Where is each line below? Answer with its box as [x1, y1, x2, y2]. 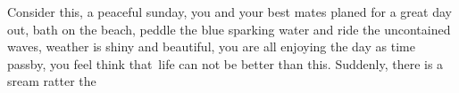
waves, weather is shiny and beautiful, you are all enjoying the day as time [7, 37, 415, 56]
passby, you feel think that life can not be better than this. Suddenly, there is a [7, 54, 444, 73]
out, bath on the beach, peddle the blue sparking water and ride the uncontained [7, 19, 451, 38]
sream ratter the [7, 72, 96, 90]
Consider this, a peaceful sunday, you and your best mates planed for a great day [7, 3, 452, 20]
